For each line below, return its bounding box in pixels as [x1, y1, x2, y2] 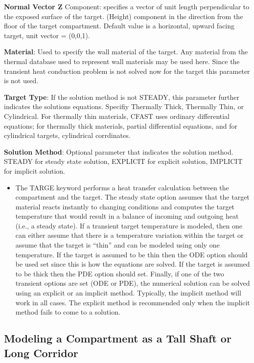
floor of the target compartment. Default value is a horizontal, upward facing [4, 21, 235, 31]
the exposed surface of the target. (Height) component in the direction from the [4, 11, 243, 21]
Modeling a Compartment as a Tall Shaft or [4, 331, 231, 346]
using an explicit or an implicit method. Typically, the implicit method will [15, 288, 241, 298]
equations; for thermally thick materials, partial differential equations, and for [4, 120, 237, 131]
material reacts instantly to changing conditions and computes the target [15, 201, 235, 211]
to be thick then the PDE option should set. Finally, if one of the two [15, 268, 224, 278]
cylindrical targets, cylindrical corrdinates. [4, 130, 131, 140]
